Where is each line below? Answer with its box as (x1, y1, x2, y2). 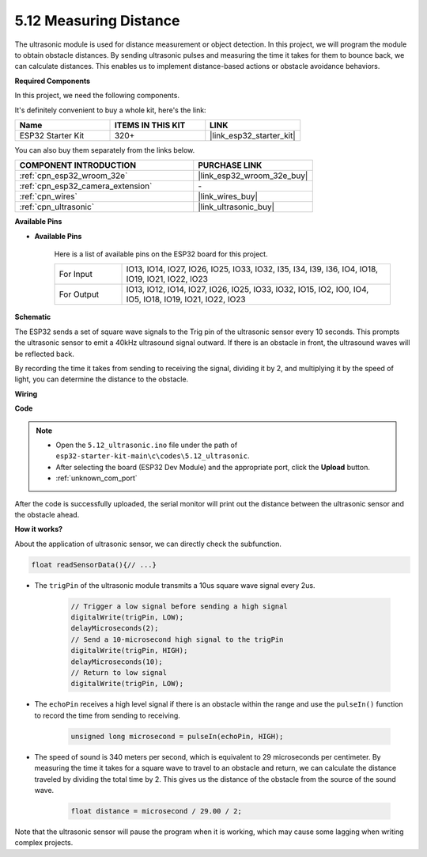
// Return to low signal (70, 669, 168, 677)
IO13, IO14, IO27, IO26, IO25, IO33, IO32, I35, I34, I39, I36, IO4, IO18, (126, 264, 379, 275)
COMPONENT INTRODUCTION (19, 160, 137, 171)
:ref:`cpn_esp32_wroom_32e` (19, 170, 128, 181)
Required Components (14, 76, 91, 85)
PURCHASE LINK (198, 160, 263, 171)
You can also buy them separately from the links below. (14, 145, 195, 154)
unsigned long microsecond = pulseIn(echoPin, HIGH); (70, 732, 284, 741)
